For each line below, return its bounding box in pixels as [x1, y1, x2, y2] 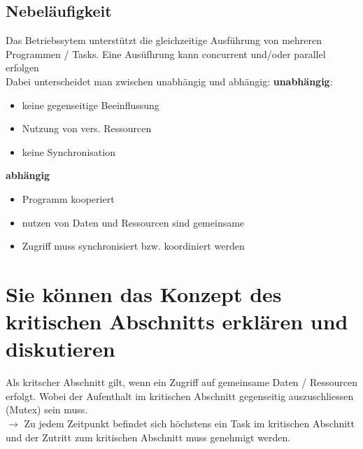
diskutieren [6, 334, 115, 363]
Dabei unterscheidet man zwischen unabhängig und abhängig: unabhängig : [6, 73, 333, 88]
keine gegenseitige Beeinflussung [22, 97, 159, 112]
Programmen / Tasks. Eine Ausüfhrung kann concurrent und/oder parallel [6, 46, 326, 61]
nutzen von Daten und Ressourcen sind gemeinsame [22, 215, 245, 229]
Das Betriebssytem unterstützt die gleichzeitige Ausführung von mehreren [6, 33, 322, 48]
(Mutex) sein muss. [6, 402, 88, 417]
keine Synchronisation [22, 144, 115, 159]
